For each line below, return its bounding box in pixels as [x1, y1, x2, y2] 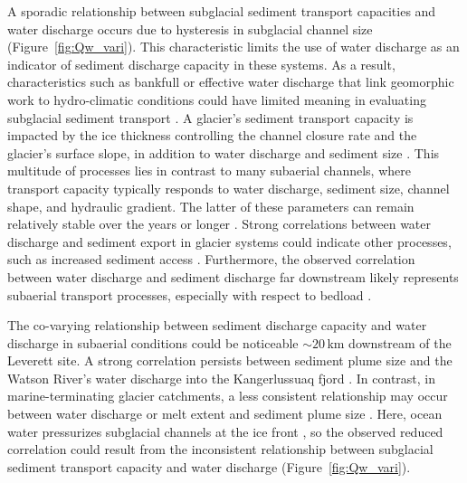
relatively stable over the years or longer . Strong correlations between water [7, 214, 432, 233]
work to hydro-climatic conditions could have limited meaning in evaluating [7, 90, 426, 109]
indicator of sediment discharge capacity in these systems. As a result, [7, 54, 396, 73]
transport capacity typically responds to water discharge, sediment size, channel [7, 178, 450, 197]
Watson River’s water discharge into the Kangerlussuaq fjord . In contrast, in [7, 368, 436, 387]
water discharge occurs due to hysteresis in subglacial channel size [7, 19, 373, 38]
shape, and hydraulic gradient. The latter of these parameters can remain [7, 196, 415, 215]
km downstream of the [327, 333, 452, 352]
